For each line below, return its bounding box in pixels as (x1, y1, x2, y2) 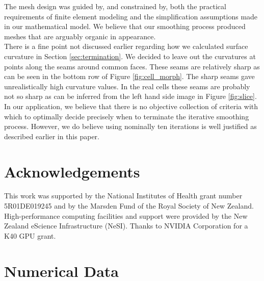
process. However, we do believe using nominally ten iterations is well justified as (4, 121, 257, 132)
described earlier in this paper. (4, 131, 99, 141)
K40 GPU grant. (4, 230, 56, 241)
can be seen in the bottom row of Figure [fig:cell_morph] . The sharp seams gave (4, 71, 255, 82)
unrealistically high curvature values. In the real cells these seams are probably (4, 81, 250, 91)
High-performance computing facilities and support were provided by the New (4, 210, 248, 221)
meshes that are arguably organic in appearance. (4, 31, 156, 41)
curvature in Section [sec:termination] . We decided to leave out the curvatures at (4, 50, 256, 61)
